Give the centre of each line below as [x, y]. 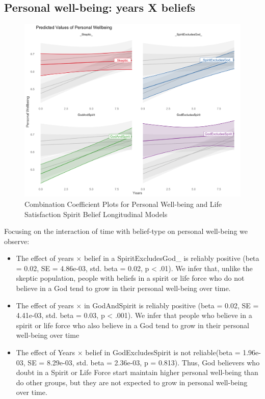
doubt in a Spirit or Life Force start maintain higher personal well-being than [137, 372]
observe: [17, 241]
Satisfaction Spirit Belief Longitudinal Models [96, 214]
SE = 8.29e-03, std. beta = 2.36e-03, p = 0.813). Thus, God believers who [144, 362]
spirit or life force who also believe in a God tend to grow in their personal [132, 325]
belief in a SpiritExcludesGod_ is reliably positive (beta [171, 258]
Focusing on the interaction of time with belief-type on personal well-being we [126, 231]
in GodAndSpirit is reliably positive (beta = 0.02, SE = [171, 305]
